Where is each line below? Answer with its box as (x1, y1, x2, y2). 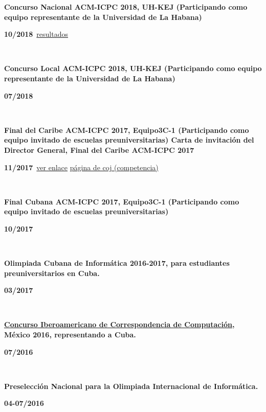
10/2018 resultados (4, 29, 69, 39)
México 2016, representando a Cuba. (4, 329, 136, 340)
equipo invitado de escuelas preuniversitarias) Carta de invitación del (4, 134, 254, 145)
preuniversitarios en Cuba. (4, 267, 100, 278)
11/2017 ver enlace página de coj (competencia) (4, 162, 159, 172)
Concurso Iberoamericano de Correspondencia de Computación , (4, 319, 235, 330)
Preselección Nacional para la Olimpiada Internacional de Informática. (4, 380, 258, 391)
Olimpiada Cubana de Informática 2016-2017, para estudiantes (4, 258, 230, 268)
